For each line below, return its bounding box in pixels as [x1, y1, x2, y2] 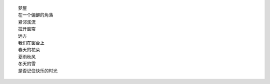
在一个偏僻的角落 [18, 12, 53, 18]
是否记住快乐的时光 [18, 68, 57, 74]
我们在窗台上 [18, 40, 44, 46]
